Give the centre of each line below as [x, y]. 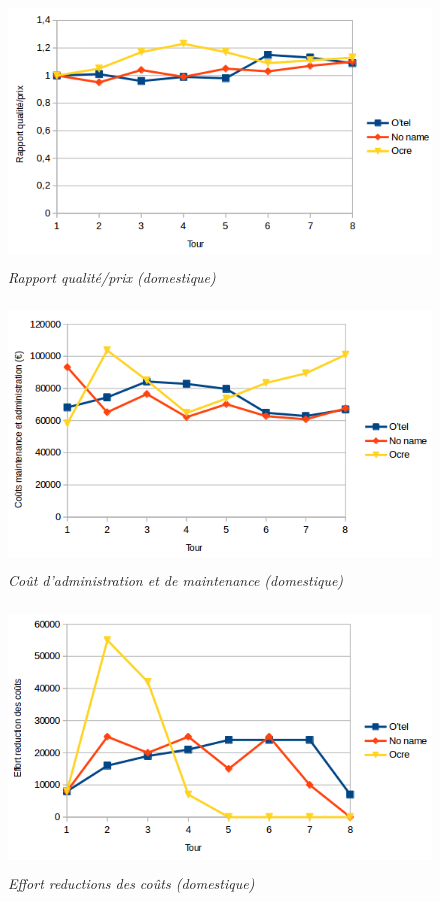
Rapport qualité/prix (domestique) [112, 277]
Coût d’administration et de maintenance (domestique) [176, 579]
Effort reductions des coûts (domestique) [131, 882]
